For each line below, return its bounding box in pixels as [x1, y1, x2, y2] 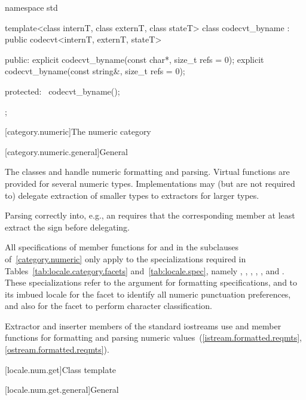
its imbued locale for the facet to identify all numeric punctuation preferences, [5, 287, 291, 300]
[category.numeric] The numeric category [5, 125, 151, 138]
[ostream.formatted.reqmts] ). [5, 343, 109, 356]
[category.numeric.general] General [5, 145, 128, 157]
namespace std [5, 1, 58, 13]
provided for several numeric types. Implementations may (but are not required [5, 177, 295, 189]
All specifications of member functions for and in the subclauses [5, 241, 238, 253]
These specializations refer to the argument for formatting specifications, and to [5, 276, 298, 289]
